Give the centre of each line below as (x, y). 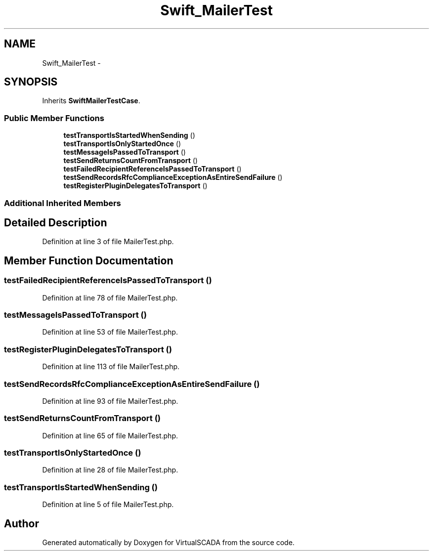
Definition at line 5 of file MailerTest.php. (108, 505)
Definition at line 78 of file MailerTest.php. (110, 298)
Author (22, 523)
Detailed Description (56, 222)
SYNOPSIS (31, 82)
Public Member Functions (54, 118)
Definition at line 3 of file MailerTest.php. (108, 242)
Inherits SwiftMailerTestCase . (91, 101)
